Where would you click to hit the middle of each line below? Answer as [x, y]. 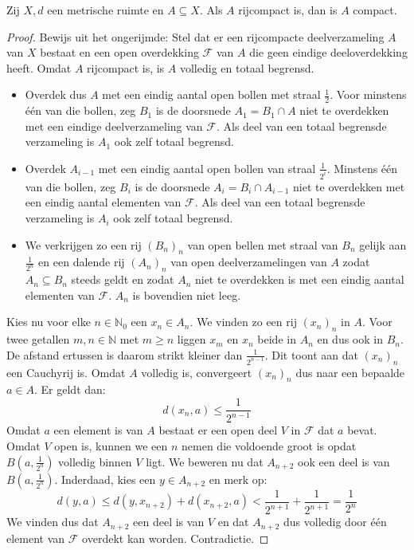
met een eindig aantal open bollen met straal [211, 94]
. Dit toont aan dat [311, 354]
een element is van [98, 430]
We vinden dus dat [53, 522]
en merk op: [238, 479]
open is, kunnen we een [111, 446]
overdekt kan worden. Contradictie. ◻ [176, 538]
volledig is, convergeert [197, 372]
